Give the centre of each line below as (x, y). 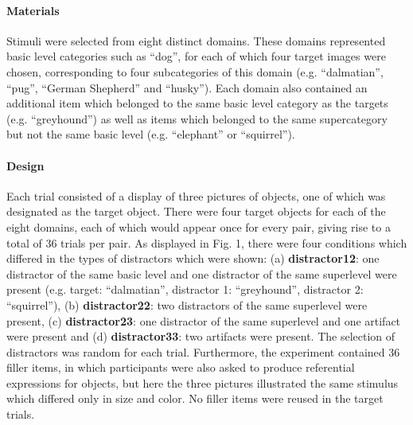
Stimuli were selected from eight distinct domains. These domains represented (196, 40)
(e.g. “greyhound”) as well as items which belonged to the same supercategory (197, 118)
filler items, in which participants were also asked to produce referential (181, 367)
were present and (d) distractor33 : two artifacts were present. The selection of (201, 336)
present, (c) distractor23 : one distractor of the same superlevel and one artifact (204, 320)
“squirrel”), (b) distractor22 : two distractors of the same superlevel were (187, 304)
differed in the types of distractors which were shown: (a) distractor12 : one (193, 258)
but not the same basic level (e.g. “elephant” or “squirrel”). (151, 134)
